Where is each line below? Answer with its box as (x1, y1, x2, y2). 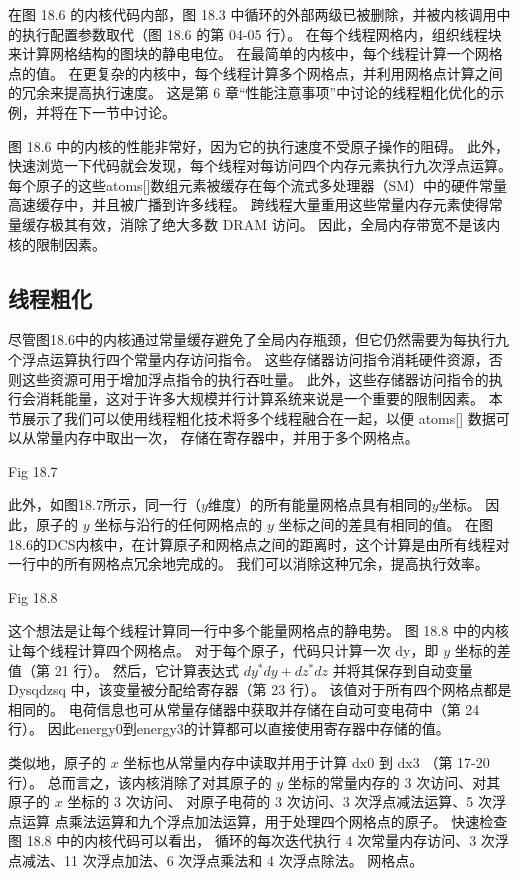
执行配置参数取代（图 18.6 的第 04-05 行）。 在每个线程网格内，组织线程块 (21, 23, 502, 44)
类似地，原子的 (8, 752, 106, 773)
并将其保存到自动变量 (332, 659, 473, 680)
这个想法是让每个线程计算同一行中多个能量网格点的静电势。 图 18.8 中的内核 (8, 620, 509, 641)
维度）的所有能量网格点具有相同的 (207, 494, 432, 515)
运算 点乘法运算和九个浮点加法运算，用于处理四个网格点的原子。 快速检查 (21, 810, 508, 831)
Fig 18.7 (8, 460, 58, 481)
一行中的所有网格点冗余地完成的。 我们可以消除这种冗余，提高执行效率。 (8, 553, 489, 574)
